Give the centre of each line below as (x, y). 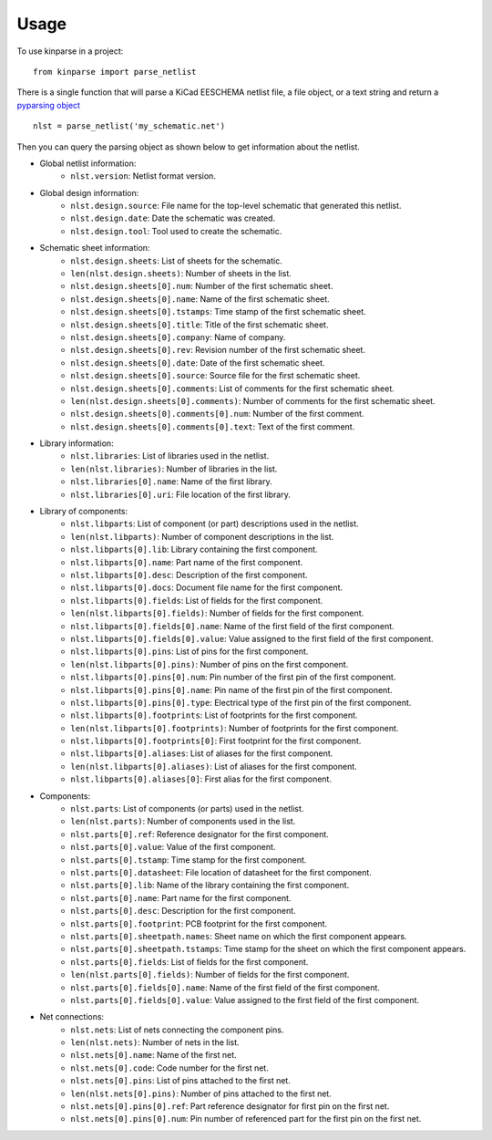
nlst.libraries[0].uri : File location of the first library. (180, 494)
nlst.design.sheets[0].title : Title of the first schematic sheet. (200, 325)
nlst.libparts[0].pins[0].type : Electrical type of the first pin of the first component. (241, 702)
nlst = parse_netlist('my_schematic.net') (129, 126)
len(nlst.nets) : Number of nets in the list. (155, 1042)
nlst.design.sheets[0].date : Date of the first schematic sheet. (198, 363)
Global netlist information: (88, 163)
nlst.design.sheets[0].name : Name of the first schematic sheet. (200, 299)
